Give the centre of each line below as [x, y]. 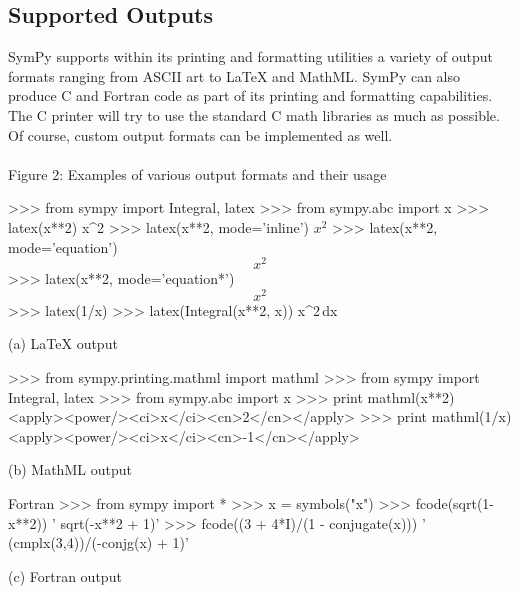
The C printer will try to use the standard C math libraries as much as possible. [254, 114]
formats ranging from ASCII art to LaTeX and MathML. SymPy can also [234, 75]
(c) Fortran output [65, 575]
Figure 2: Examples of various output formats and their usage [197, 173]
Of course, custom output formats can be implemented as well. [200, 134]
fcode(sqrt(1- [455, 503]
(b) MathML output [70, 469]
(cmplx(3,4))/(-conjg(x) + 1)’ [98, 542]
